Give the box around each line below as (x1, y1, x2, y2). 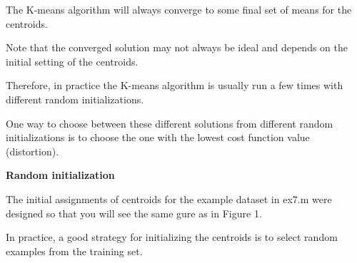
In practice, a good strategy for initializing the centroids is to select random (6, 230, 338, 244)
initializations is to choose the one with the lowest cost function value (6, 130, 310, 145)
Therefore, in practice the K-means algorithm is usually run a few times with (6, 78, 343, 93)
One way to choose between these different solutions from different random (6, 115, 333, 130)
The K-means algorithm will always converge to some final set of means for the (6, 2, 352, 16)
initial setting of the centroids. (6, 53, 139, 68)
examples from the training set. (6, 243, 143, 258)
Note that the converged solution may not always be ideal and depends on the (6, 40, 348, 55)
